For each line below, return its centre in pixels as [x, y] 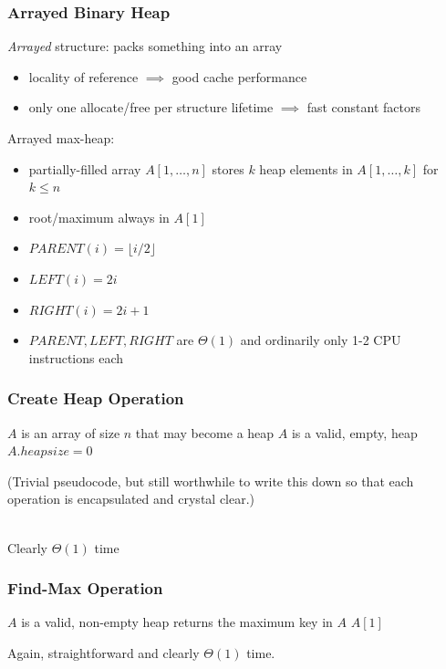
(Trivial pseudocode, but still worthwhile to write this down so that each [211, 481]
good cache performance [239, 76]
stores [228, 168]
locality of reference [83, 76]
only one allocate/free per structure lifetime [151, 107]
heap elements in [306, 168]
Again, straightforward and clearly [104, 652]
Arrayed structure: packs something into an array [145, 46]
